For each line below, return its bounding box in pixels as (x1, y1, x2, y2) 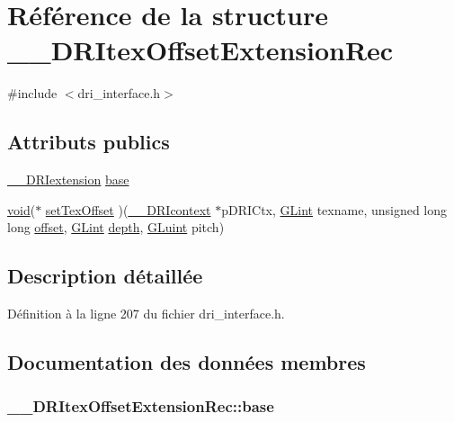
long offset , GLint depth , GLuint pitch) (7, 218, 225, 237)
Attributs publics (7, 128, 170, 156)
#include (7, 84, 58, 103)
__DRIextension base (7, 170, 129, 189)
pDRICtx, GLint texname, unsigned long (221, 200, 448, 219)
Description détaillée (7, 262, 203, 290)
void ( (7, 200, 36, 219)
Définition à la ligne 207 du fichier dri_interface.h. (7, 304, 285, 323)
